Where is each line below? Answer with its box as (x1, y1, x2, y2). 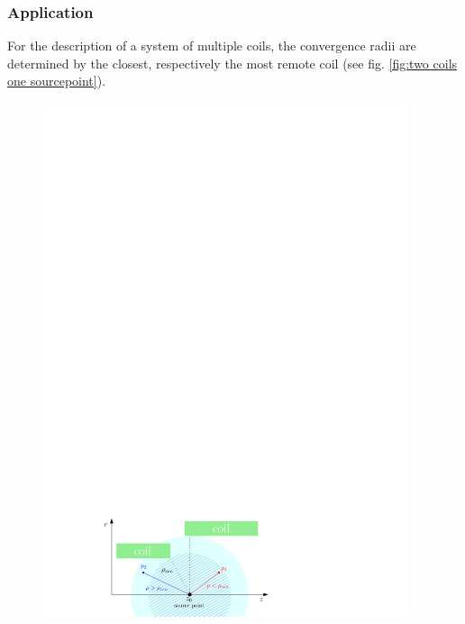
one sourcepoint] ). (7, 71, 106, 90)
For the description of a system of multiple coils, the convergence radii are (7, 36, 416, 55)
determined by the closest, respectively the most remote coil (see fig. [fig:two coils (7, 53, 458, 72)
